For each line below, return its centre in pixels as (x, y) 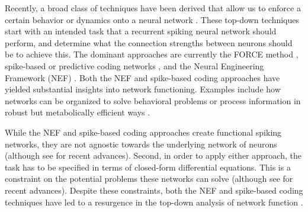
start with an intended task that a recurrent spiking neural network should (141, 31)
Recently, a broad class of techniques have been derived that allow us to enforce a (153, 8)
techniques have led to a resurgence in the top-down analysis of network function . (154, 202)
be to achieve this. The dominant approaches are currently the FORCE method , (152, 54)
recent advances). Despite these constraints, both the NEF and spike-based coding (154, 190)
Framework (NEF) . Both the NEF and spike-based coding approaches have (142, 77)
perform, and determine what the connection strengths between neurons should (149, 42)
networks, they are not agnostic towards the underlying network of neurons (141, 144)
